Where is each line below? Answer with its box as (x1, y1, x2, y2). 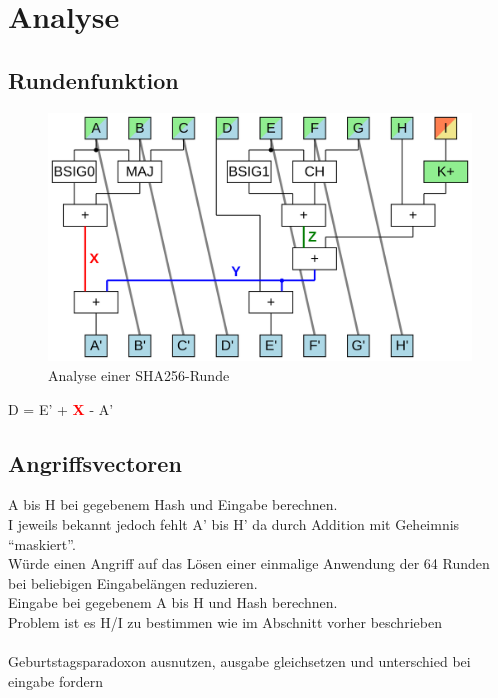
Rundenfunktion (8, 64, 179, 95)
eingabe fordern (8, 670, 103, 691)
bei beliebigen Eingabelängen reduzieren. (8, 572, 258, 593)
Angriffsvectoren (8, 447, 182, 478)
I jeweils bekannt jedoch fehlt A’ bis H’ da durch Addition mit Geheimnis (8, 514, 460, 534)
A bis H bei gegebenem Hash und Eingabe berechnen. (8, 494, 338, 515)
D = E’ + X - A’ (8, 398, 114, 419)
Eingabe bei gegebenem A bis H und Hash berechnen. (8, 592, 338, 613)
